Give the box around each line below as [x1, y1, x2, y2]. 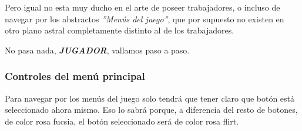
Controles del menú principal [5, 69, 145, 83]
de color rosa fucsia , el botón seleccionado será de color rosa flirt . [5, 115, 239, 127]
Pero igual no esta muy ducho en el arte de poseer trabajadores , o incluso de [5, 1, 280, 13]
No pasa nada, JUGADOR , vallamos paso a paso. [5, 43, 190, 56]
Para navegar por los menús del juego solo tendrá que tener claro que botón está [5, 92, 295, 104]
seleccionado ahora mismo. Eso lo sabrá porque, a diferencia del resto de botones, [5, 103, 298, 116]
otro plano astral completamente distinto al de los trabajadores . [5, 24, 234, 36]
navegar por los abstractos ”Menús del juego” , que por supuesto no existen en [5, 12, 284, 25]
